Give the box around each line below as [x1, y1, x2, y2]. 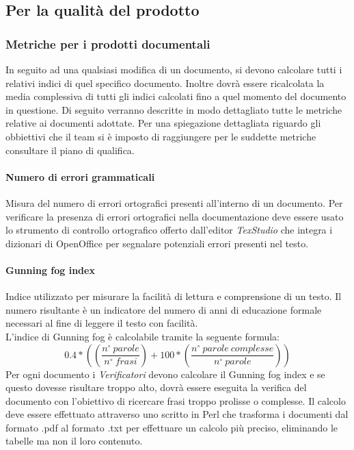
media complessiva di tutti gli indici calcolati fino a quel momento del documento [5, 89, 346, 103]
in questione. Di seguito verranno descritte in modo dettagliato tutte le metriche [5, 102, 342, 116]
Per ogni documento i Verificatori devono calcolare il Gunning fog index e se [5, 366, 325, 381]
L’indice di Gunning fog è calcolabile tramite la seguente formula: [5, 329, 280, 343]
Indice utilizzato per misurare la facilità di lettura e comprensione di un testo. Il [5, 289, 342, 303]
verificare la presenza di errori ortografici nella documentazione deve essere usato [5, 209, 344, 223]
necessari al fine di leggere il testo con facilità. [5, 316, 198, 330]
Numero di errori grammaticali [5, 169, 155, 184]
